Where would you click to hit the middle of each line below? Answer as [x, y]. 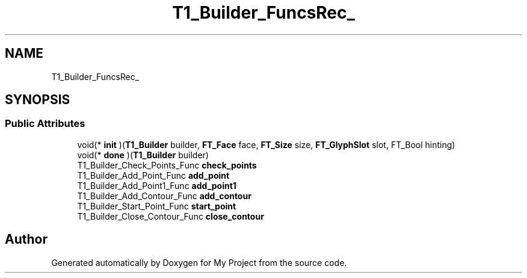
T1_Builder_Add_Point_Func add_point [153, 175]
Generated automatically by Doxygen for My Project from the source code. [199, 262]
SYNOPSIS [38, 100]
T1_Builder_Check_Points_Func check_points [167, 165]
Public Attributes [45, 124]
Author [26, 239]
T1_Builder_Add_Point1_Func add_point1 [157, 185]
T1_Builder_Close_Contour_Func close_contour [171, 216]
